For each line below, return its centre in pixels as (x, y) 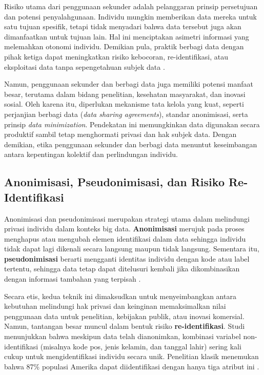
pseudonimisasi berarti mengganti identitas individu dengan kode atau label (127, 258)
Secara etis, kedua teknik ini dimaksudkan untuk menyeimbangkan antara (120, 296)
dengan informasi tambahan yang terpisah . (73, 279)
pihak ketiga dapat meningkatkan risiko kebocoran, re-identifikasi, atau (116, 56)
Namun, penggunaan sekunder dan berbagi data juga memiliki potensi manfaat (129, 84)
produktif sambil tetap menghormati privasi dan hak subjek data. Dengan (120, 134)
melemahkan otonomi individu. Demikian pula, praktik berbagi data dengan (124, 46)
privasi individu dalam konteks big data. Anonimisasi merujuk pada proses (124, 229)
